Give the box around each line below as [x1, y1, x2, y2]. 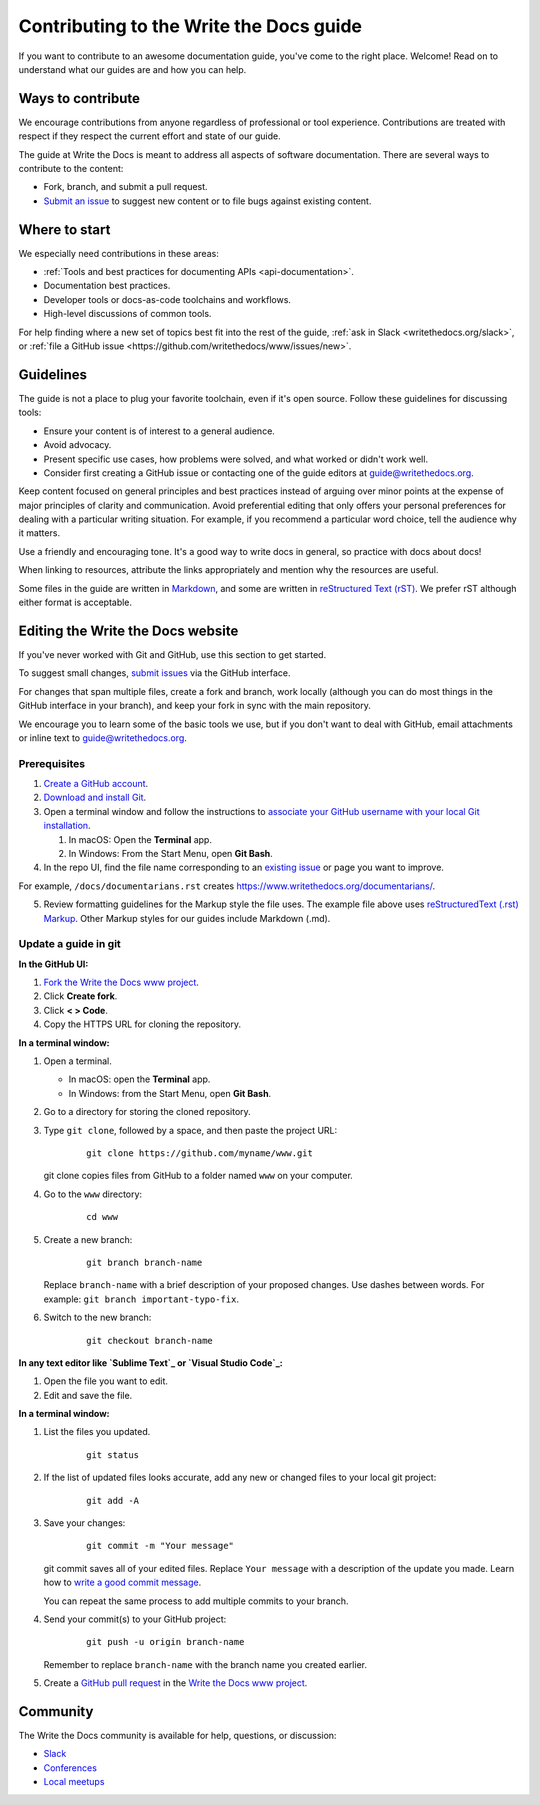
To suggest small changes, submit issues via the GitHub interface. [18, 667, 291, 679]
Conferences [43, 1761, 97, 1774]
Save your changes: [43, 1517, 126, 1529]
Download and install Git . [43, 791, 147, 804]
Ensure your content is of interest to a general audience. [43, 425, 275, 437]
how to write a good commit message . [43, 1576, 202, 1589]
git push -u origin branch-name [86, 1636, 245, 1648]
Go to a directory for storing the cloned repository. [43, 1106, 252, 1118]
